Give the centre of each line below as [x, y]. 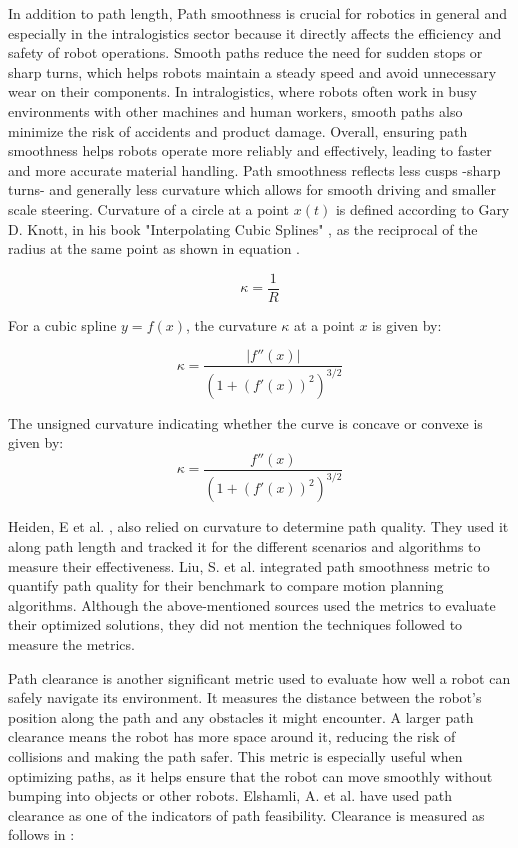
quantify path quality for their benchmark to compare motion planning [226, 585]
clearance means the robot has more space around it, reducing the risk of [232, 736]
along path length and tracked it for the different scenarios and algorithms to [244, 545]
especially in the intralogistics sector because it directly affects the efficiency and [255, 32]
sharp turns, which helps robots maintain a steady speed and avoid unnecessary [252, 71]
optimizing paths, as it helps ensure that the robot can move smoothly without [250, 775]
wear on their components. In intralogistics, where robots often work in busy [242, 91]
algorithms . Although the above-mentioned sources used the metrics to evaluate [252, 604]
